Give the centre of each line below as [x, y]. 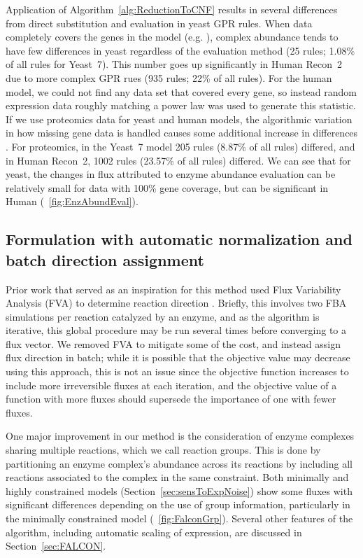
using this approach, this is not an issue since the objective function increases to [177, 371]
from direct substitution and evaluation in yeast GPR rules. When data [159, 23]
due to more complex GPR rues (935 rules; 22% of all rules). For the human [169, 77]
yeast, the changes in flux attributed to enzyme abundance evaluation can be [171, 174]
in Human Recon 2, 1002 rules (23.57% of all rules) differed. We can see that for [178, 160]
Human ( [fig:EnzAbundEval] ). [72, 201]
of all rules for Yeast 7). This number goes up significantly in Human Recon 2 [174, 64]
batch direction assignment [105, 259]
